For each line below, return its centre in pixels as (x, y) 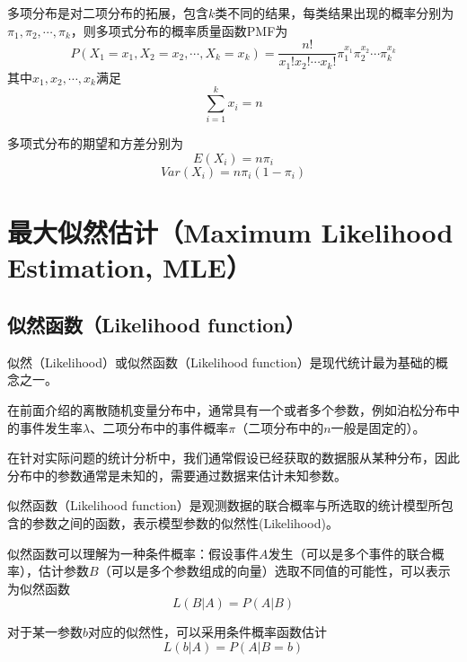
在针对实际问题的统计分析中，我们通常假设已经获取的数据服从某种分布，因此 (233, 458)
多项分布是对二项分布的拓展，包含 (108, 13)
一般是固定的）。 (378, 427)
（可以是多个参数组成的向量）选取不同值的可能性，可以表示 (274, 571)
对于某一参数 (45, 632)
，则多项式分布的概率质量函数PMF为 (179, 30)
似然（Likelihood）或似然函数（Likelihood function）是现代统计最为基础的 (221, 362)
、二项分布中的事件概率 (159, 427)
